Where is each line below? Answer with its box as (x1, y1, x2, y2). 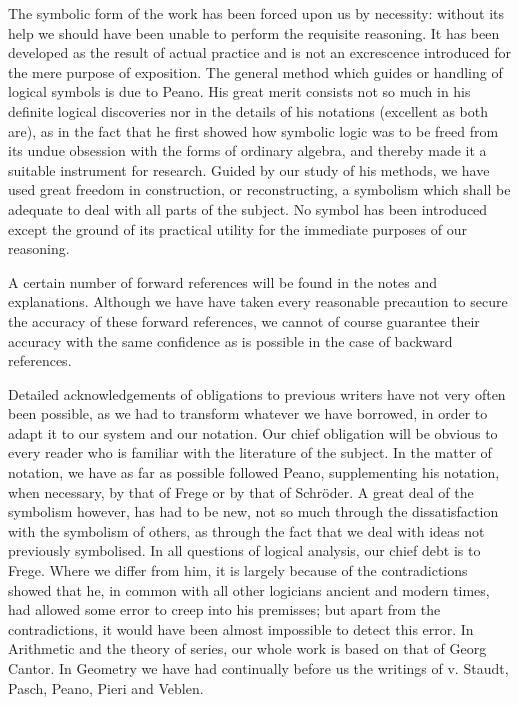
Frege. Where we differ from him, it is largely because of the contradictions (8, 560, 468, 581)
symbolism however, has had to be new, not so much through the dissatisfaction (8, 501, 499, 522)
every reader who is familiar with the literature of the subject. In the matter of (8, 442, 492, 463)
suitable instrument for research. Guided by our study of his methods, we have (8, 159, 490, 180)
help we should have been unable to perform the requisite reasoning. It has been (8, 22, 500, 43)
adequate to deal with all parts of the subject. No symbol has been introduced (8, 198, 488, 219)
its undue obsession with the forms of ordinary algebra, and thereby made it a (8, 140, 487, 161)
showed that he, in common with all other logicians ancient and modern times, (8, 579, 490, 600)
